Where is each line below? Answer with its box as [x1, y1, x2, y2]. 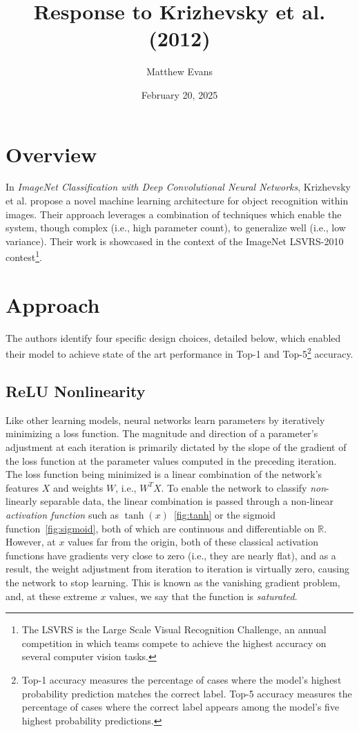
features [6, 480, 39, 494]
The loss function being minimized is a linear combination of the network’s [6, 467, 322, 481]
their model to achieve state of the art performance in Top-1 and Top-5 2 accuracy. [6, 345, 353, 361]
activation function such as [6, 507, 119, 521]
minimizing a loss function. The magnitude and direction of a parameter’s [6, 426, 318, 441]
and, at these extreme [6, 588, 97, 603]
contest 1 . [6, 248, 42, 264]
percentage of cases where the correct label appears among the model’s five [21, 700, 340, 714]
